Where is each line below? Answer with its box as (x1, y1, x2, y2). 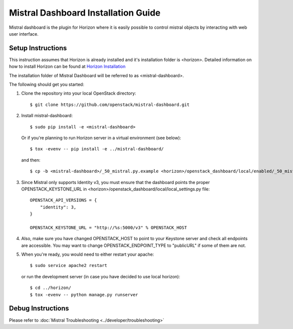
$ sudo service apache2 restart (30, 263, 107, 268)
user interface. (9, 31, 39, 37)
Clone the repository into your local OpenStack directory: (21, 90, 136, 96)
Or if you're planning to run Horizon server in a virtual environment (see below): (21, 135, 182, 141)
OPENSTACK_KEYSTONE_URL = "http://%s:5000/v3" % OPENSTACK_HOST (30, 225, 188, 230)
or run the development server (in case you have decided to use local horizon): (21, 273, 180, 279)
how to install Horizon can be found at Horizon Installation (9, 63, 126, 69)
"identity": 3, (40, 204, 77, 210)
